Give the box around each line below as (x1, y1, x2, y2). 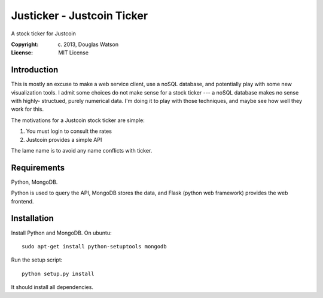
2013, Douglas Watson (63, 41, 119, 48)
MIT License (58, 49, 89, 56)
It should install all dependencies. (11, 284, 94, 291)
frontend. (11, 197, 34, 205)
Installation (11, 213, 54, 224)
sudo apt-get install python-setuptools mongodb (22, 243, 167, 250)
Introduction (11, 65, 59, 75)
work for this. (11, 105, 44, 113)
